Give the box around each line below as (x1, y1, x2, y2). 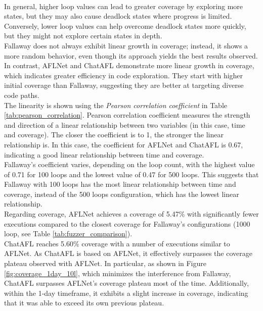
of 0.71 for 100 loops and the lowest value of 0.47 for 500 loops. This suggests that (4, 169, 259, 179)
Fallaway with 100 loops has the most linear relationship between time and (4, 179, 236, 189)
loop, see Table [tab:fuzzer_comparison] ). (4, 228, 133, 239)
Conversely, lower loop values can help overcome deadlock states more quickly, (4, 20, 246, 31)
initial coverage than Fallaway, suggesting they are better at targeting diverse (4, 80, 244, 90)
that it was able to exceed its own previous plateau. (4, 297, 164, 308)
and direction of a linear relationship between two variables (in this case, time (4, 119, 245, 130)
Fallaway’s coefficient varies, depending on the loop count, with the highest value (4, 159, 255, 170)
